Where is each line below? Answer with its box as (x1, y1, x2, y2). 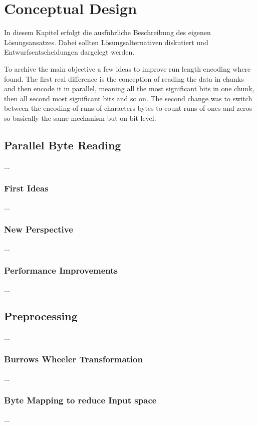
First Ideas (4, 182, 49, 194)
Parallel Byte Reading (4, 137, 121, 152)
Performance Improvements (4, 264, 118, 276)
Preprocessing (4, 308, 78, 324)
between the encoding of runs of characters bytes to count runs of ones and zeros (4, 103, 252, 113)
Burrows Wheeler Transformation (4, 353, 143, 365)
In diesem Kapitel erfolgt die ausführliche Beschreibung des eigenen (4, 27, 211, 38)
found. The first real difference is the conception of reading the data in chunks (4, 73, 244, 84)
